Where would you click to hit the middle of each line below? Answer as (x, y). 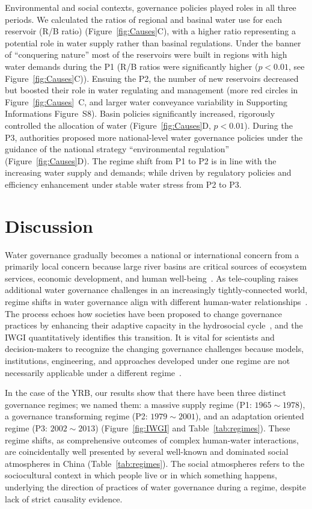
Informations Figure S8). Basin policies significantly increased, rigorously (140, 113)
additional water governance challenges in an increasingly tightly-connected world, (156, 290)
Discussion (49, 225)
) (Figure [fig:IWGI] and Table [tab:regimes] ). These (193, 427)
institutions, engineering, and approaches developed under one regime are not (148, 360)
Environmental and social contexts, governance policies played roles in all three (151, 7)
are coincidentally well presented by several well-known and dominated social (147, 452)
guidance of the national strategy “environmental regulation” (117, 149)
